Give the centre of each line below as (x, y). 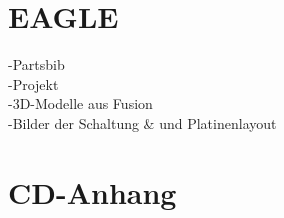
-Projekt (33, 83)
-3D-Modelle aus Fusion (80, 103)
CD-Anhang (92, 191)
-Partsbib (36, 64)
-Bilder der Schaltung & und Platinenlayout (142, 122)
